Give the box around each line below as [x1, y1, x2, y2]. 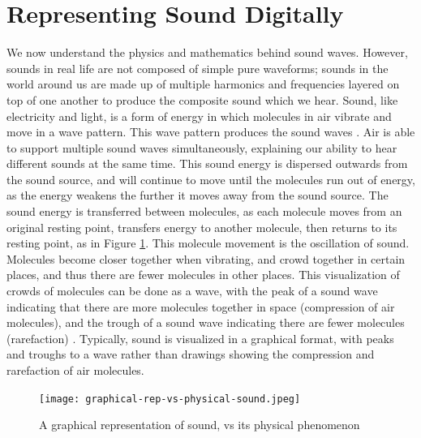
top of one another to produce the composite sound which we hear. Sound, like [6, 91, 398, 108]
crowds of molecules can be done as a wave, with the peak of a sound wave [6, 282, 378, 299]
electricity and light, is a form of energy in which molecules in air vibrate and [6, 107, 392, 124]
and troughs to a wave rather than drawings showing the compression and [6, 346, 375, 363]
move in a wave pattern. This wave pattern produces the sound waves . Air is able [6, 123, 415, 140]
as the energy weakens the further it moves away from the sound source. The [6, 187, 389, 204]
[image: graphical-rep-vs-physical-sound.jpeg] [39, 393, 301, 405]
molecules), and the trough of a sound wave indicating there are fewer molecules [6, 314, 405, 331]
